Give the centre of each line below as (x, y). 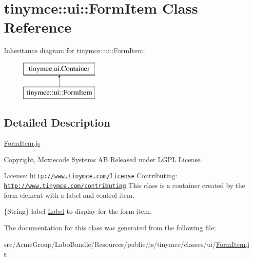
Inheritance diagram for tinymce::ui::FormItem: (75, 50)
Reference (38, 27)
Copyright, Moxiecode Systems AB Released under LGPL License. (103, 159)
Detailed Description (57, 122)
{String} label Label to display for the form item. (78, 211)
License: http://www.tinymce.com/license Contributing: (91, 176)
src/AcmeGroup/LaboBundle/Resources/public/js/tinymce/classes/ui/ (110, 244)
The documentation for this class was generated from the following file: (110, 227)
